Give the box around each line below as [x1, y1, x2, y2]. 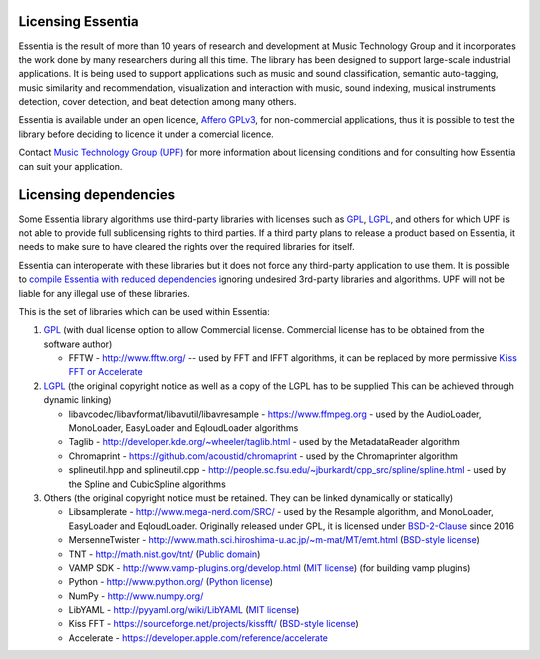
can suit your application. [18, 160, 123, 172]
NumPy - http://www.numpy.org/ [68, 590, 204, 602]
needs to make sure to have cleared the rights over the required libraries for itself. [18, 241, 355, 253]
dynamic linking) [43, 394, 112, 406]
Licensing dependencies [18, 186, 175, 204]
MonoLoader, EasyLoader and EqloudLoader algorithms [68, 422, 299, 434]
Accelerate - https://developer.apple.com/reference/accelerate [68, 631, 329, 644]
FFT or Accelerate [68, 366, 144, 378]
